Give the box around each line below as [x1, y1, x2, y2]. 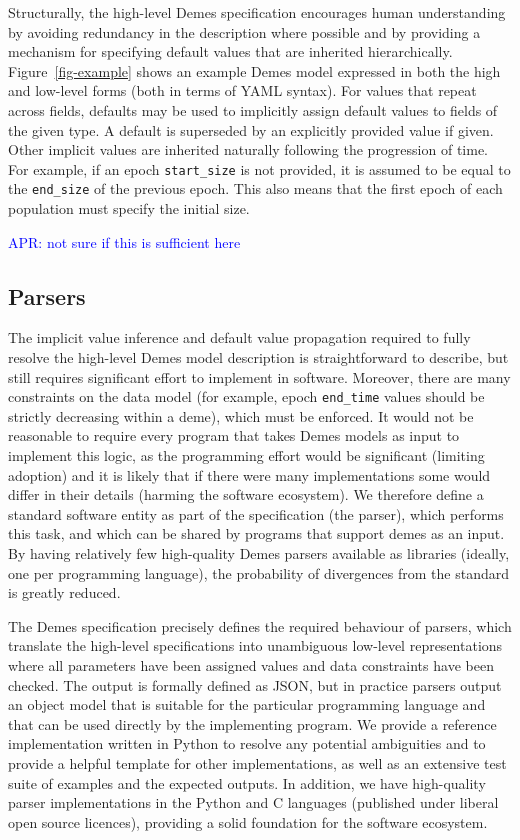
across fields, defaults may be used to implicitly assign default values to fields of [8, 99, 498, 120]
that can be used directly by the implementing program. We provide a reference [8, 713, 497, 734]
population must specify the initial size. [8, 198, 250, 219]
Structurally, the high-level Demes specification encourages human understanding [8, 2, 506, 22]
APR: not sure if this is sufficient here [8, 231, 241, 252]
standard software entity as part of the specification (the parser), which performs [8, 503, 504, 524]
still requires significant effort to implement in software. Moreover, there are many [8, 366, 511, 387]
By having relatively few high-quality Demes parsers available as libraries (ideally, [8, 543, 510, 564]
